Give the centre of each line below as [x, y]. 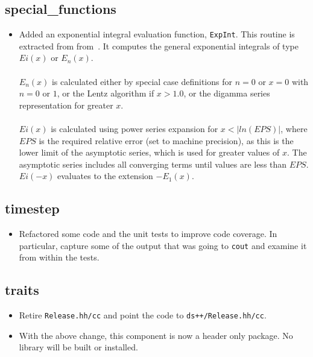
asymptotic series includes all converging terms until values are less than [153, 164]
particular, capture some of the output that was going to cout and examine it [163, 245]
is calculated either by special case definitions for [142, 81]
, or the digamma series [227, 93]
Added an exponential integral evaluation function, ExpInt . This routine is [157, 34]
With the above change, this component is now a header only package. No [156, 335]
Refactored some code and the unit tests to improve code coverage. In [148, 234]
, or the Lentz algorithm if [106, 93]
